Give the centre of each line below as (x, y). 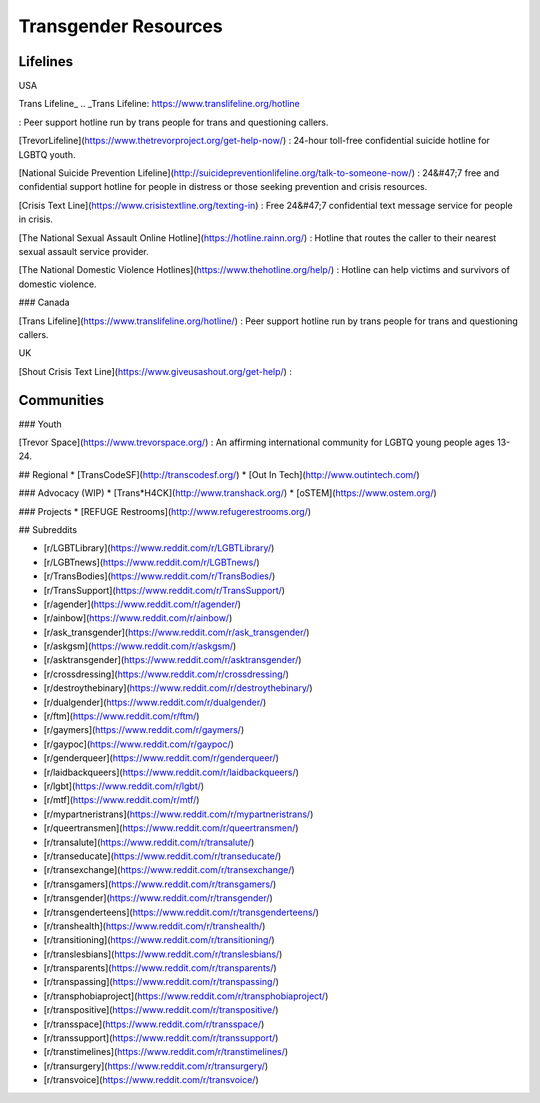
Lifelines (46, 61)
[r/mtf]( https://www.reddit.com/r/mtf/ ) (121, 800)
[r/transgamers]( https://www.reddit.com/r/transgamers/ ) (160, 884)
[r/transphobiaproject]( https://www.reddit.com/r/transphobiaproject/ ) (186, 996)
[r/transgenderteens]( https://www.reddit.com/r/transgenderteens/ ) (181, 912)
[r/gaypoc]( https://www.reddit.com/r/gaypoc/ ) (139, 744)
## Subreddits (48, 529)
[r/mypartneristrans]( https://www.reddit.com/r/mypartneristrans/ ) (178, 814)
